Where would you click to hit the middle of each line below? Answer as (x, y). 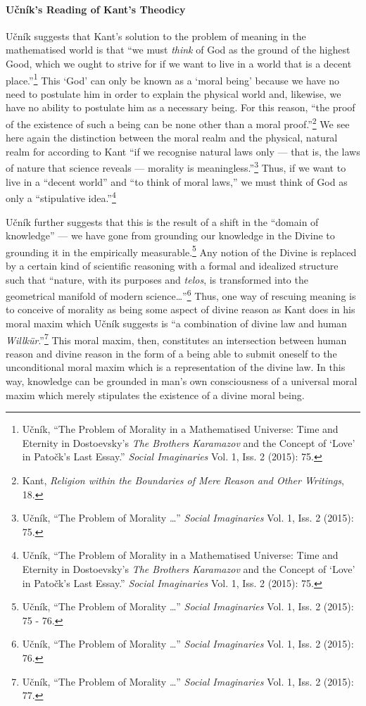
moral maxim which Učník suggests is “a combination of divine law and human (176, 323)
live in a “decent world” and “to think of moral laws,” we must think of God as (177, 181)
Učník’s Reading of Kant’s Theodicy (96, 9)
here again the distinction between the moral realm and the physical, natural (172, 138)
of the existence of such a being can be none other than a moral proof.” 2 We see (178, 123)
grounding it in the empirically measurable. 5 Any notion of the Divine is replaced (181, 251)
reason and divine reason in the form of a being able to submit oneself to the (171, 353)
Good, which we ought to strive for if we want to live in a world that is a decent (179, 63)
